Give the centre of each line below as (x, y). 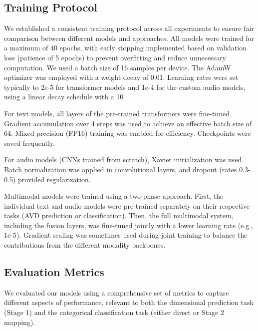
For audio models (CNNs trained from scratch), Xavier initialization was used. (124, 160)
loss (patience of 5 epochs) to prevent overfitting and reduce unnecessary (115, 57)
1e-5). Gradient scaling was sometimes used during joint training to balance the (126, 235)
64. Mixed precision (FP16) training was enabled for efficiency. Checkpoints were (128, 133)
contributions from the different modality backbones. (85, 245)
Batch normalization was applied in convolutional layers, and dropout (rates (121, 169)
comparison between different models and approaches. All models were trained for (129, 38)
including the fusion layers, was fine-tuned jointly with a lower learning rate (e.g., (129, 225)
